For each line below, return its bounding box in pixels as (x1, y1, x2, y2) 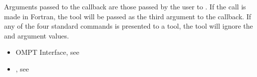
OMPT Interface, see (15, 47, 79, 57)
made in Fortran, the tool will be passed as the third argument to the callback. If (4, 11, 251, 21)
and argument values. (4, 30, 69, 40)
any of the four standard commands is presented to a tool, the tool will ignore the (4, 21, 253, 31)
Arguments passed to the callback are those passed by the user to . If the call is (4, 1, 246, 11)
